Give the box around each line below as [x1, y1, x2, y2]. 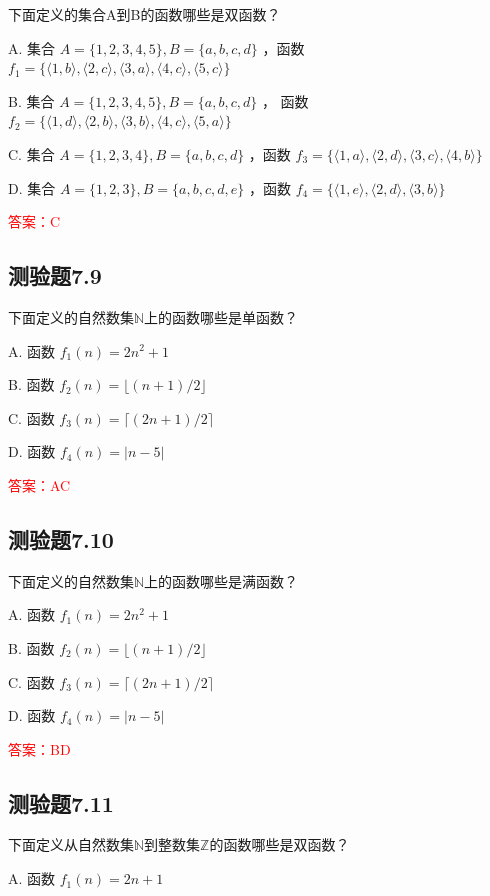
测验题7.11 [8, 787, 114, 818]
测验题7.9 [8, 260, 102, 291]
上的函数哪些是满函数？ [144, 570, 299, 591]
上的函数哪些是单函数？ [144, 306, 299, 327]
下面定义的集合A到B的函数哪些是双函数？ [8, 4, 281, 24]
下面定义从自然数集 [8, 834, 134, 855]
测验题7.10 [8, 523, 114, 554]
